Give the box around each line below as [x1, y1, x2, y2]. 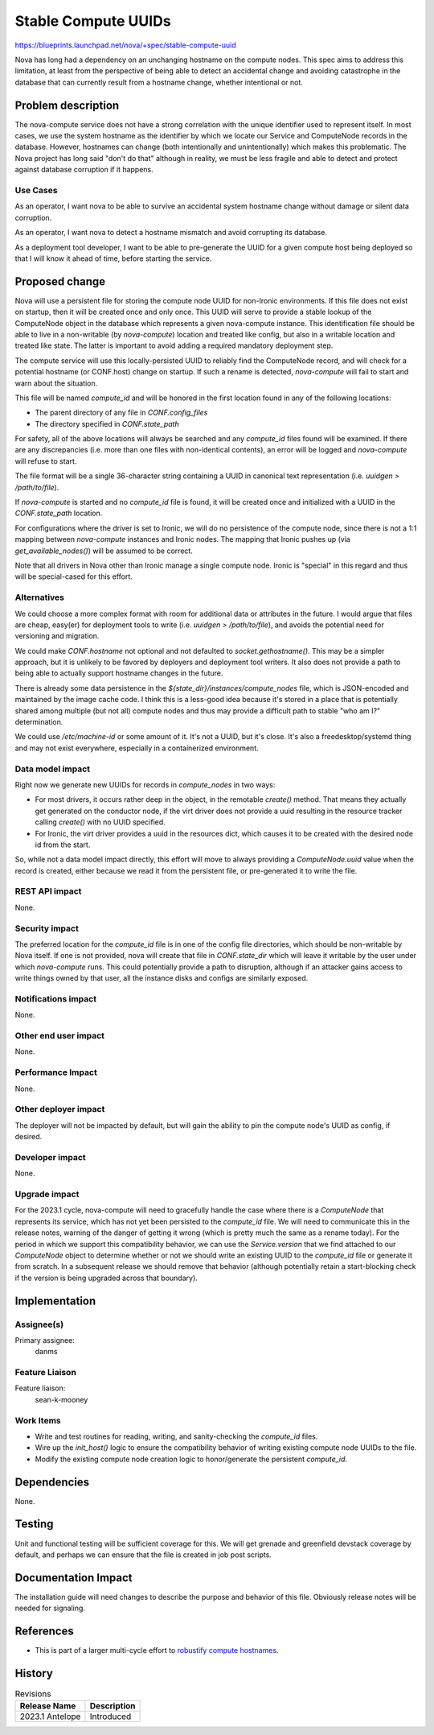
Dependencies [14, 1475, 90, 1489]
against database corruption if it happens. [14, 165, 154, 175]
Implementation [14, 1294, 96, 1307]
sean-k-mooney [35, 1394, 88, 1404]
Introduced [89, 1711, 132, 1722]
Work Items [14, 1415, 61, 1426]
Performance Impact [14, 1067, 98, 1078]
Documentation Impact [14, 1571, 133, 1584]
